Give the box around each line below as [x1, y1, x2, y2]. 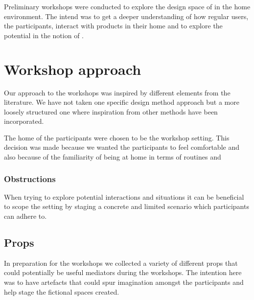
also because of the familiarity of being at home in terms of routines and [4, 152, 221, 162]
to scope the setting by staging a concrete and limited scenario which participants [4, 201, 249, 211]
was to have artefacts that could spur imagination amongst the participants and [4, 277, 244, 287]
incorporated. [4, 116, 44, 126]
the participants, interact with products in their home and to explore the [4, 21, 223, 31]
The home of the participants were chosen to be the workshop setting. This [4, 132, 230, 142]
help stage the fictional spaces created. [4, 286, 119, 297]
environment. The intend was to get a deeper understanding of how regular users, [4, 11, 249, 21]
